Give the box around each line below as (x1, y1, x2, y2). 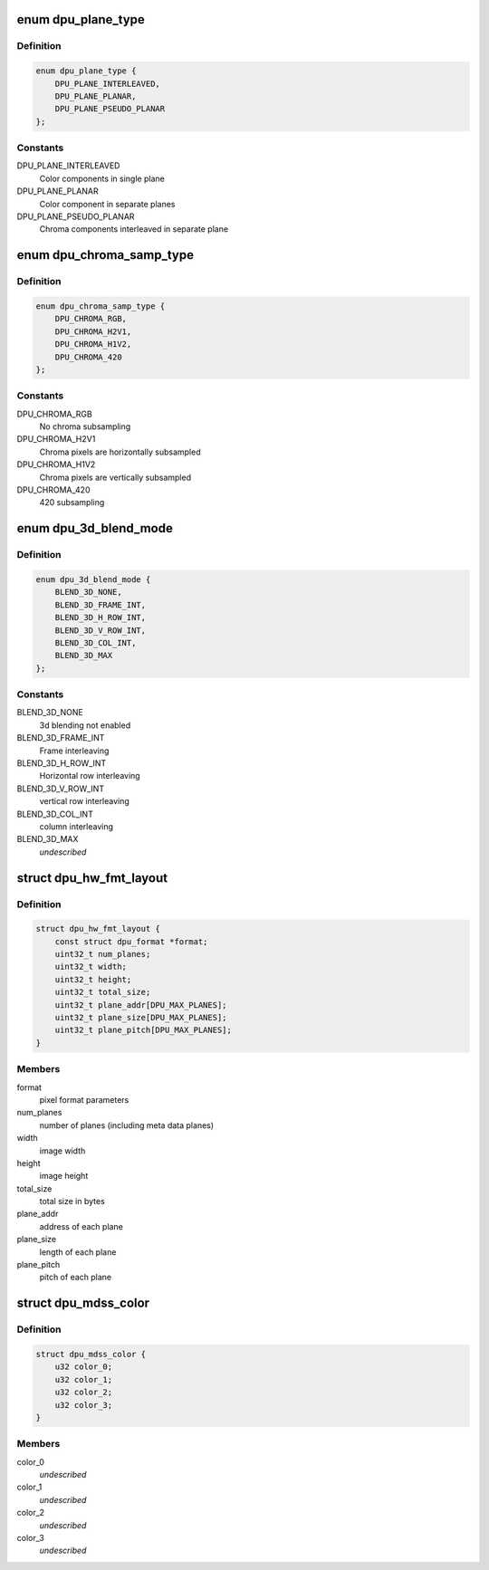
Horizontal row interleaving (39, 771, 140, 781)
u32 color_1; (54, 1374, 113, 1384)
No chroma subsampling (39, 421, 131, 432)
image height (39, 1171, 89, 1182)
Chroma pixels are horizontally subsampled (39, 446, 201, 457)
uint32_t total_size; (54, 987, 151, 998)
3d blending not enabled (39, 720, 131, 731)
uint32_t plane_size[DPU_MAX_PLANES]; (54, 1012, 227, 1023)
